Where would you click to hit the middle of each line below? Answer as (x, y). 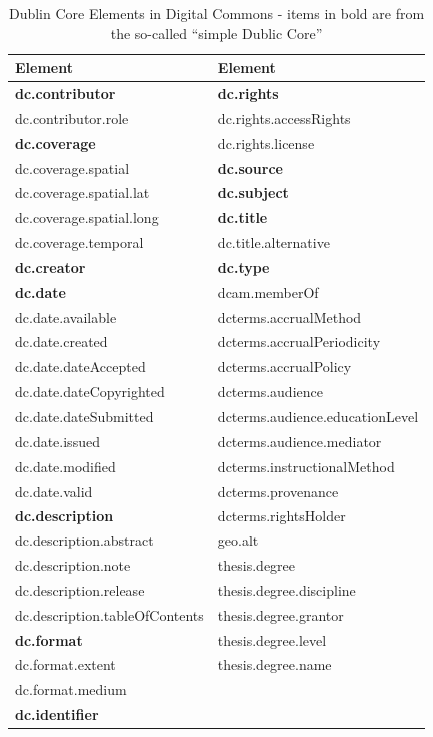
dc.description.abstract (84, 540)
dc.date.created (61, 341)
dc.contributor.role (72, 117)
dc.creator (50, 266)
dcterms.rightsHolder (281, 515)
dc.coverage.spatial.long (87, 217)
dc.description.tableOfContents (109, 614)
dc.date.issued (57, 440)
